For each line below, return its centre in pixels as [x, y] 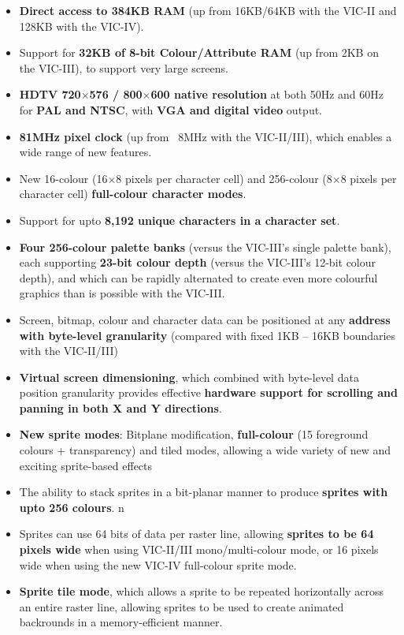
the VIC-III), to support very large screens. [124, 67]
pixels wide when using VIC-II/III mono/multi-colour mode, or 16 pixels [199, 549]
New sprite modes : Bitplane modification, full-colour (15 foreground [194, 434]
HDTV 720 [50, 94]
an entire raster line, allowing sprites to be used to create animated [182, 606]
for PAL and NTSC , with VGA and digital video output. [171, 109]
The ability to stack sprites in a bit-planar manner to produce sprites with [204, 492]
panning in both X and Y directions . [120, 407]
